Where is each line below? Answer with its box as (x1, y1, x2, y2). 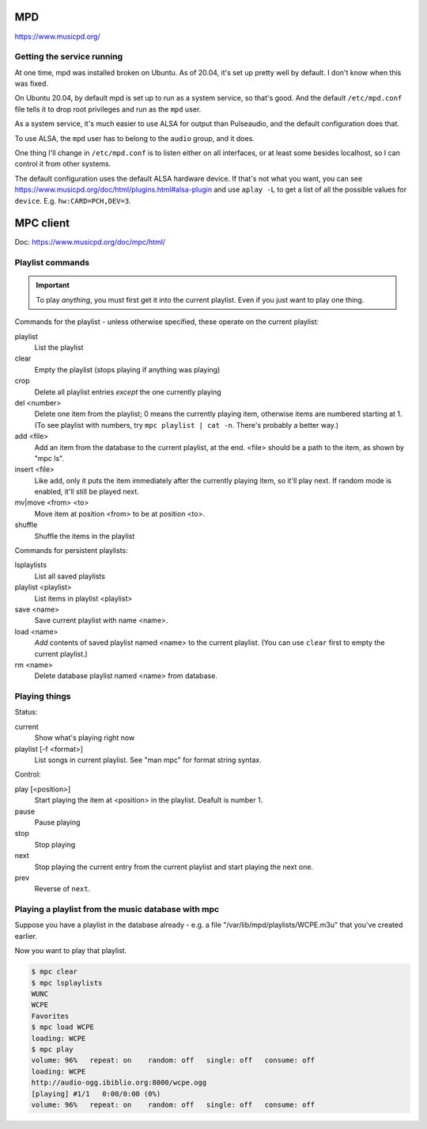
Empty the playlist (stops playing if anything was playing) (34, 364, 221, 374)
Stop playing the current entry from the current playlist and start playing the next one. (34, 862, 314, 872)
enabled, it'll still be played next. (34, 487, 140, 497)
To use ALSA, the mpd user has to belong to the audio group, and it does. (14, 133, 255, 143)
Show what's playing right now (34, 733, 135, 742)
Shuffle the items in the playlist (34, 531, 135, 540)
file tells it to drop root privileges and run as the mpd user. (14, 104, 202, 114)
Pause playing (34, 817, 81, 827)
